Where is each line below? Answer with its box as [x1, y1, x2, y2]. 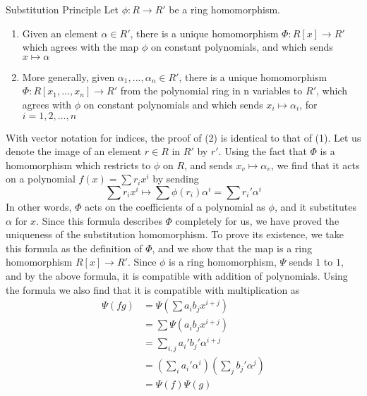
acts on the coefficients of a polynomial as [85, 199, 265, 214]
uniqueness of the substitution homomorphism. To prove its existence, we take [6, 227, 344, 242]
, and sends [184, 157, 233, 172]
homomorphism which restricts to [6, 157, 151, 172]
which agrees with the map [22, 39, 139, 54]
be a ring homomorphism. [169, 2, 280, 16]
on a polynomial [6, 171, 76, 186]
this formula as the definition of [6, 240, 143, 255]
